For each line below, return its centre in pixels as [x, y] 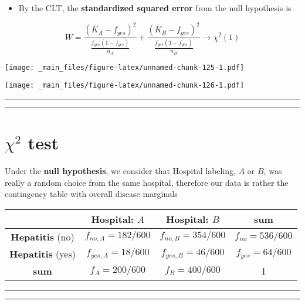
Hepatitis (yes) [43, 253]
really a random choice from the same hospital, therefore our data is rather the [147, 182]
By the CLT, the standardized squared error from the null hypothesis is [155, 8]
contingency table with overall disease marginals [91, 194]
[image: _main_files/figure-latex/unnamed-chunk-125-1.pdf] [125, 67]
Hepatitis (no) [43, 236]
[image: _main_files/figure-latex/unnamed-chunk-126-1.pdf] [125, 86]
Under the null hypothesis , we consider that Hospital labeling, [120, 170]
